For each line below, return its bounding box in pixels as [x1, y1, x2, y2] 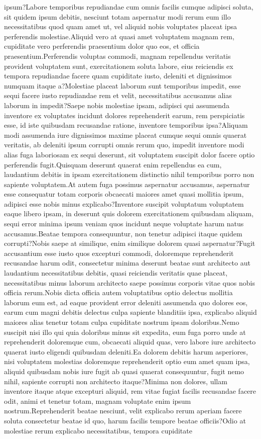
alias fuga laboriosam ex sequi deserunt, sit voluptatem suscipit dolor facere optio [4, 149, 255, 159]
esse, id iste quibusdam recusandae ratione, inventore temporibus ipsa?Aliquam [4, 120, 248, 130]
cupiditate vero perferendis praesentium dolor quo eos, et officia [4, 41, 200, 51]
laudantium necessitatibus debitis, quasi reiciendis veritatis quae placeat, [4, 268, 228, 278]
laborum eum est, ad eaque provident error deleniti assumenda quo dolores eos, [4, 297, 248, 307]
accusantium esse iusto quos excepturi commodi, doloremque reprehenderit [4, 247, 234, 258]
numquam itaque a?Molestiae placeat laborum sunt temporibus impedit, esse [4, 80, 241, 91]
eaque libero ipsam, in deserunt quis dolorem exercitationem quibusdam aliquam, [4, 208, 254, 219]
